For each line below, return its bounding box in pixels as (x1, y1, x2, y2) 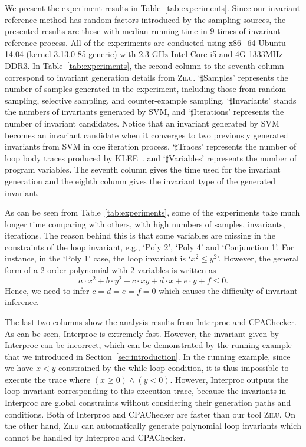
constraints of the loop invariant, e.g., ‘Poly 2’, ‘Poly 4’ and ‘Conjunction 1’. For (5, 240, 294, 253)
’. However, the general (217, 252, 299, 264)
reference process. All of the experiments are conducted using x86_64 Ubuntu (5, 36, 286, 48)
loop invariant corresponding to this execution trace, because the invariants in (5, 385, 287, 397)
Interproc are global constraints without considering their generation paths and (5, 396, 291, 409)
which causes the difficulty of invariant (159, 284, 298, 296)
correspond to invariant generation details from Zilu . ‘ (5, 71, 200, 83)
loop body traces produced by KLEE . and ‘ (5, 151, 166, 164)
